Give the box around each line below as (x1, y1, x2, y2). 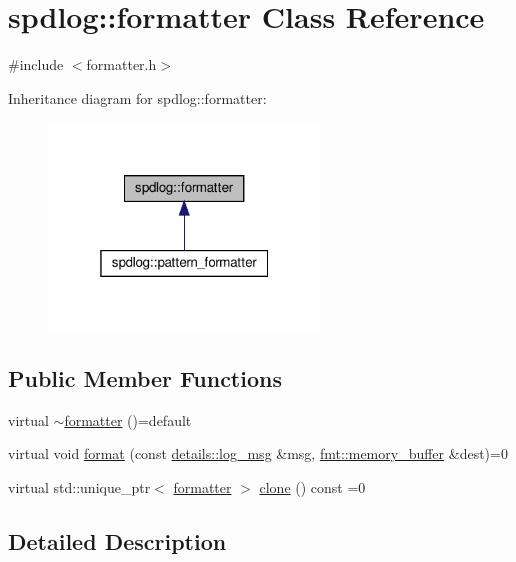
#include (8, 54, 64, 75)
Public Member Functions (8, 362, 282, 393)
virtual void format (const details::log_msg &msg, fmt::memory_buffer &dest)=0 (8, 443, 508, 464)
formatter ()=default (64, 409, 192, 430)
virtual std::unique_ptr (8, 476, 151, 497)
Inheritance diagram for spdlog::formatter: (8, 87, 267, 108)
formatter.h (86, 54, 157, 75)
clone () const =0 (259, 476, 366, 497)
